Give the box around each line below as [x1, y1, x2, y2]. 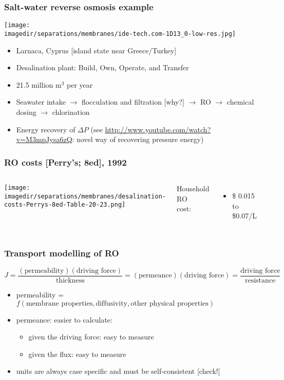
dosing [16, 106, 36, 117]
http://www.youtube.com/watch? [105, 124, 211, 134]
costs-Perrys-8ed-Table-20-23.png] [4, 201, 126, 209]
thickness [55, 276, 85, 284]
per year [67, 79, 93, 90]
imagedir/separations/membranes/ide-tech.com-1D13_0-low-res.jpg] [4, 30, 236, 37]
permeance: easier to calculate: [16, 314, 112, 325]
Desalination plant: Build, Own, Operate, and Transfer [16, 62, 189, 73]
